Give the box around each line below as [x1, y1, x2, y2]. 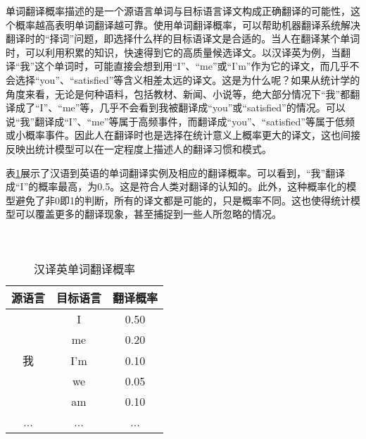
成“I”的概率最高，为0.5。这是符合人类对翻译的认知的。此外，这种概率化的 [6, 179, 347, 194]
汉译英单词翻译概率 [34, 261, 136, 278]
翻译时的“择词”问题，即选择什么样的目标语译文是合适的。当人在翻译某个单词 [6, 31, 360, 46]
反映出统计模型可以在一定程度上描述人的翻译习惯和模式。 [6, 141, 272, 156]
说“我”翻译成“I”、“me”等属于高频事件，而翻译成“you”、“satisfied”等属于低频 [6, 113, 355, 128]
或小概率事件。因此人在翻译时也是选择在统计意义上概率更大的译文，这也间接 [6, 128, 360, 142]
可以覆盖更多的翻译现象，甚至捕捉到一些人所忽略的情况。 [15, 206, 282, 221]
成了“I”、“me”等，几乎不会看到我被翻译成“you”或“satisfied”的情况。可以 [15, 100, 346, 115]
